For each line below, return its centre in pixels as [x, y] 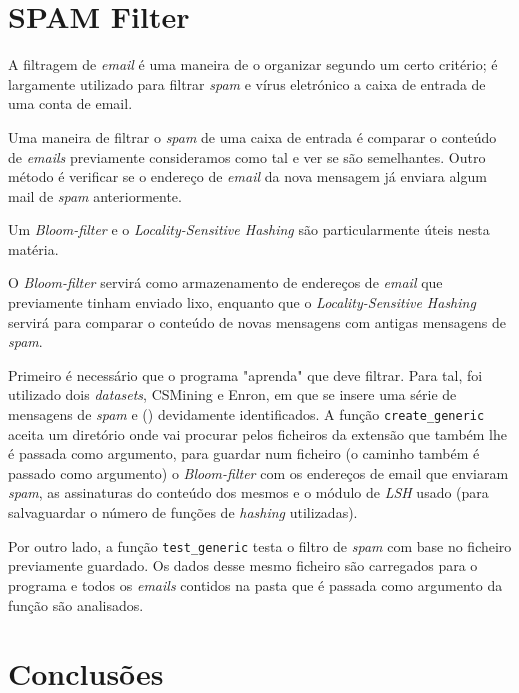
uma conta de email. [70, 103]
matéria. [33, 248]
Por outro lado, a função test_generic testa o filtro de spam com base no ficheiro [260, 545]
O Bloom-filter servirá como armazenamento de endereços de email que [225, 282]
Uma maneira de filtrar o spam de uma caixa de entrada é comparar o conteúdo [252, 136]
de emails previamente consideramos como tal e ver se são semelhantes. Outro [247, 156]
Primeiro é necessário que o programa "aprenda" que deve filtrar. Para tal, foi [245, 374]
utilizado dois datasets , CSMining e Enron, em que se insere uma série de [232, 394]
